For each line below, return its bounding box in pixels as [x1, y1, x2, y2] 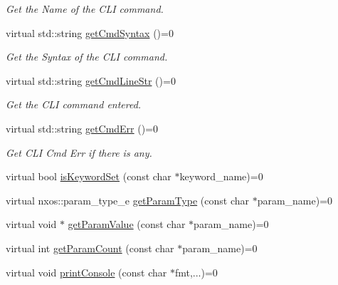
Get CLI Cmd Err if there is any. [6, 145, 152, 160]
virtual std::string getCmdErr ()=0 [6, 120, 159, 135]
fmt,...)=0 [174, 264, 218, 279]
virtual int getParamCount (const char [6, 240, 174, 255]
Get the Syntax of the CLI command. [6, 49, 168, 64]
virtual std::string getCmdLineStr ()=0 [6, 73, 176, 88]
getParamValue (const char [68, 217, 186, 232]
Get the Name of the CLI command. [6, 1, 164, 16]
